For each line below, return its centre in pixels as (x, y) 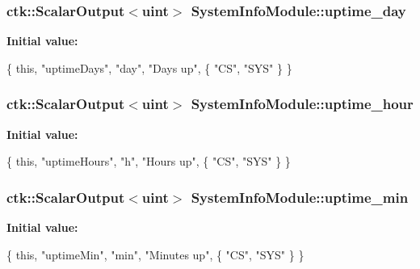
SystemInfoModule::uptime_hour (302, 104)
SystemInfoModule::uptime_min (300, 197)
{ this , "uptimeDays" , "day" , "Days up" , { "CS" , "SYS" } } (149, 67)
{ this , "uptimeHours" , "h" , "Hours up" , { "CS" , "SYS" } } (149, 161)
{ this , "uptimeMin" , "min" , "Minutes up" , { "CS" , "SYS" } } (155, 254)
